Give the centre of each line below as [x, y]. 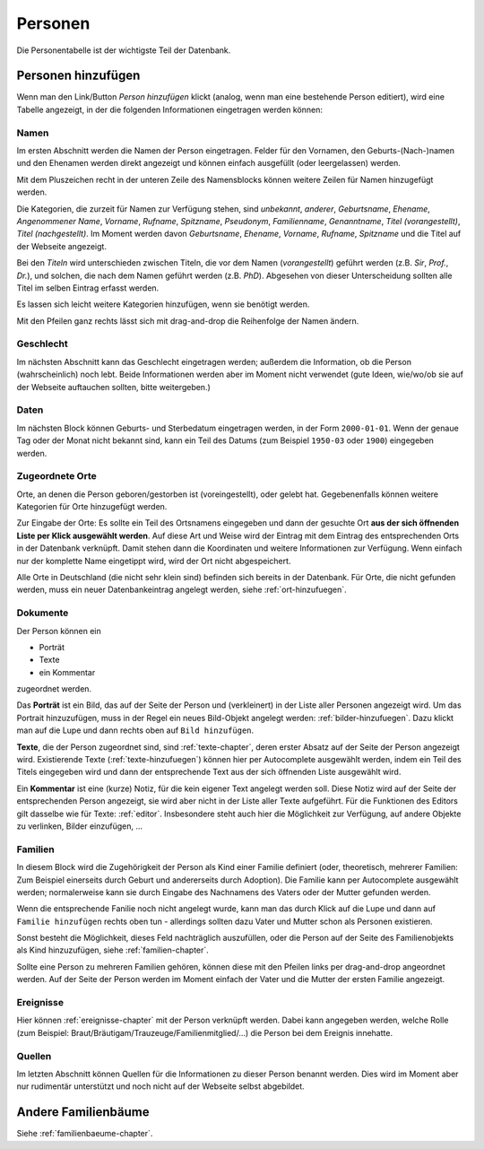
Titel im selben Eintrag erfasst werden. [88, 288]
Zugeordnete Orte [57, 476]
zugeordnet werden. [54, 689]
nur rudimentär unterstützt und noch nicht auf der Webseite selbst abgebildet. [160, 1086]
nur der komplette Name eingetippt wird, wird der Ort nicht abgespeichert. [154, 561]
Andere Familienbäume [83, 1112]
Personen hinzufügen [78, 76]
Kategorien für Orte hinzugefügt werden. [92, 507]
